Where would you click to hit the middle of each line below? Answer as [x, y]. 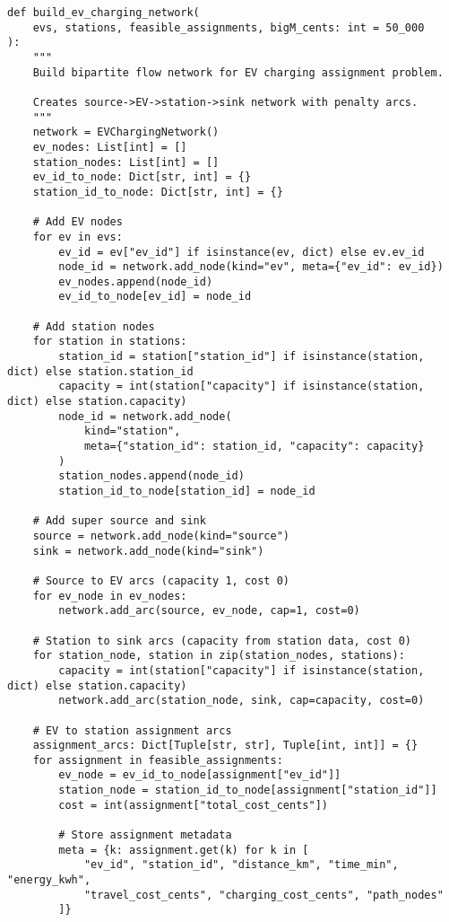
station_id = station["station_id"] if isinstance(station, [242, 357]
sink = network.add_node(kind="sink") [148, 551]
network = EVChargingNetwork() [126, 132]
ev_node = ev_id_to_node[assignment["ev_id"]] [200, 775]
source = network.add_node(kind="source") [161, 536]
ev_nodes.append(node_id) [136, 281]
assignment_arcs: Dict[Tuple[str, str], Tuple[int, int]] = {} [225, 746]
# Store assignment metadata [145, 835]
